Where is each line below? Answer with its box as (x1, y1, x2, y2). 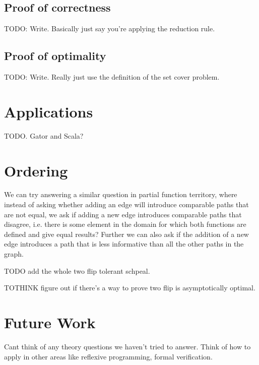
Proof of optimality (4, 48, 106, 64)
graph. (4, 249, 24, 259)
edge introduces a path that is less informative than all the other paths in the (4, 238, 244, 249)
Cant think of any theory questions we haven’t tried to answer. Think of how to (4, 341, 251, 351)
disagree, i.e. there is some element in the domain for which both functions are (4, 219, 246, 229)
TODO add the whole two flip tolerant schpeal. (4, 265, 150, 276)
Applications (4, 101, 93, 121)
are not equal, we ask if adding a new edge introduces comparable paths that (4, 209, 242, 219)
